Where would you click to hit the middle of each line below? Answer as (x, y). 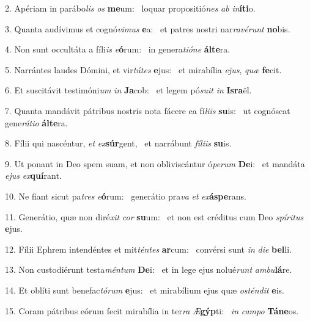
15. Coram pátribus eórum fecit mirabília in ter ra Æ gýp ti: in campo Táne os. (152, 310)
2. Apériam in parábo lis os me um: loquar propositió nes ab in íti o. (130, 8)
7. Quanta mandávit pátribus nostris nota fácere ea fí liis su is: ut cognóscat (148, 110)
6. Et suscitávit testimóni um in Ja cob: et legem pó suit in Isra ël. (128, 90)
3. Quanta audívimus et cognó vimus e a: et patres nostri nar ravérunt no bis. (148, 28)
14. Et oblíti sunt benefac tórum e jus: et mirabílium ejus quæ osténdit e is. (145, 290)
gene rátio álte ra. (36, 122)
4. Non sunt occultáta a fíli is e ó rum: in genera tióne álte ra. (118, 49)
